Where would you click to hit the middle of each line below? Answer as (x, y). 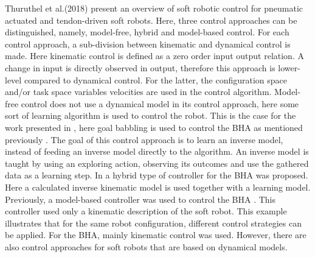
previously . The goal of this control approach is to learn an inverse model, (144, 139)
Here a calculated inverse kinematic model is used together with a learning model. (158, 187)
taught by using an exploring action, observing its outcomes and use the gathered (157, 163)
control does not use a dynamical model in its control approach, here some (160, 103)
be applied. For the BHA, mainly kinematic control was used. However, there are (156, 235)
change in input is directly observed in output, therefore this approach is (140, 67)
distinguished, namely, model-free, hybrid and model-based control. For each (147, 32)
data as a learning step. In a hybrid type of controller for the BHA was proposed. (157, 175)
